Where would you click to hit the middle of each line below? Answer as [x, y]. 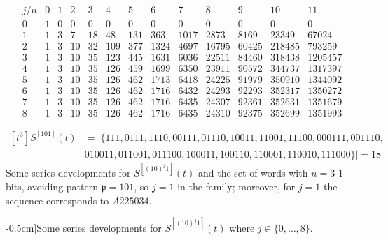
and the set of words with [253, 173]
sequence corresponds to [57, 200]
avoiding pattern [63, 186]
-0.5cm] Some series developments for [84, 227]
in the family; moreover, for [236, 186]
